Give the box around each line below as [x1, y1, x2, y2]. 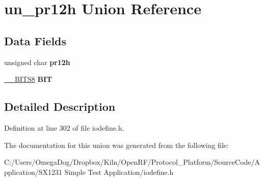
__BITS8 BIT [4, 74, 52, 84]
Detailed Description [4, 99, 116, 114]
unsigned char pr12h [4, 56, 70, 67]
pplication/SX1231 [4, 166, 62, 177]
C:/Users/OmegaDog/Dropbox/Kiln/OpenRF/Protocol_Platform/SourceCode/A [4, 157, 260, 167]
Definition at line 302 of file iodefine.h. [4, 122, 124, 133]
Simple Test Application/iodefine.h [64, 166, 174, 177]
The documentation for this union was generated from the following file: [4, 139, 229, 150]
